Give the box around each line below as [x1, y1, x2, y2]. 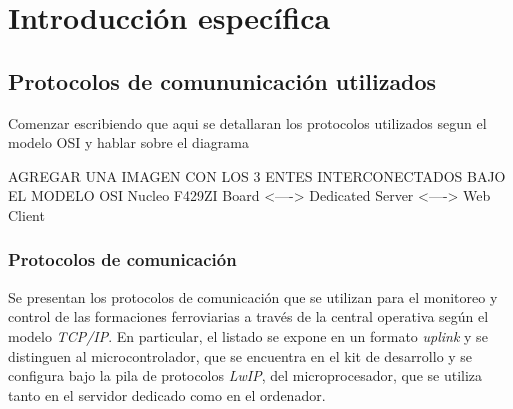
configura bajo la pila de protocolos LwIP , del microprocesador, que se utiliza [8, 365, 483, 386]
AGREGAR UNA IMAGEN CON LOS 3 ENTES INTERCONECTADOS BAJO [8, 165, 506, 186]
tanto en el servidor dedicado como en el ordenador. [8, 384, 326, 405]
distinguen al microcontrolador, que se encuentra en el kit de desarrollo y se [8, 345, 473, 366]
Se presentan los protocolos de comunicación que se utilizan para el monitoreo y [8, 286, 498, 307]
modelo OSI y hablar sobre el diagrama [8, 132, 249, 153]
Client [8, 204, 45, 225]
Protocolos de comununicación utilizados [8, 65, 437, 96]
